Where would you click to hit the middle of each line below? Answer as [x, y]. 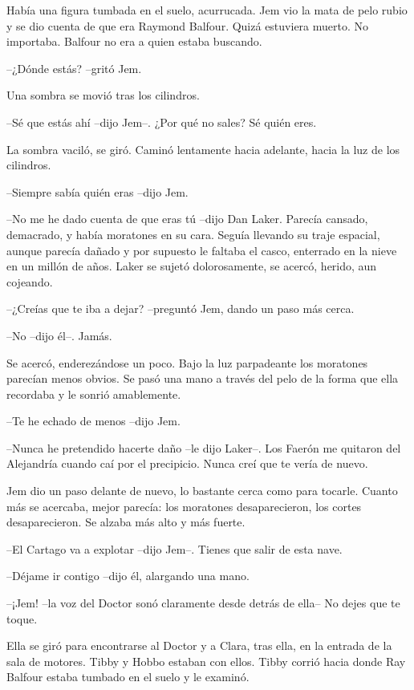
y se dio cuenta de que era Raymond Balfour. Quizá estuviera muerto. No [188, 25]
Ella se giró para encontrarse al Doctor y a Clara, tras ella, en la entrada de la [199, 645]
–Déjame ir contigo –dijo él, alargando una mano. [128, 576]
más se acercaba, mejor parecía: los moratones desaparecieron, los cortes [184, 506]
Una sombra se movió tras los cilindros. [103, 95]
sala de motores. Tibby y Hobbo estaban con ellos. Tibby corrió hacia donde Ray [206, 661]
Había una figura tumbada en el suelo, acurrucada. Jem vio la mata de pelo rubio [207, 10]
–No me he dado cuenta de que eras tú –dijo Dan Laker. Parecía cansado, [187, 219]
